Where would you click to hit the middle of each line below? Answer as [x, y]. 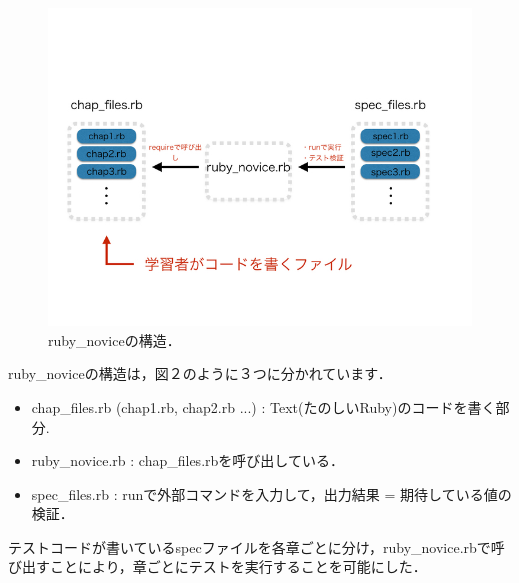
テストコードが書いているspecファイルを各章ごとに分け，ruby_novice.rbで [249, 546]
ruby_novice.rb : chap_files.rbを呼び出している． [187, 460]
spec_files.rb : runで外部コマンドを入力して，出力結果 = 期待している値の [271, 493]
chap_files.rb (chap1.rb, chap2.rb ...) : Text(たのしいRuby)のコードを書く [263, 406]
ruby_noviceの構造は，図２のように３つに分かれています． [200, 373]
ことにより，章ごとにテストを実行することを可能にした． [238, 566]
